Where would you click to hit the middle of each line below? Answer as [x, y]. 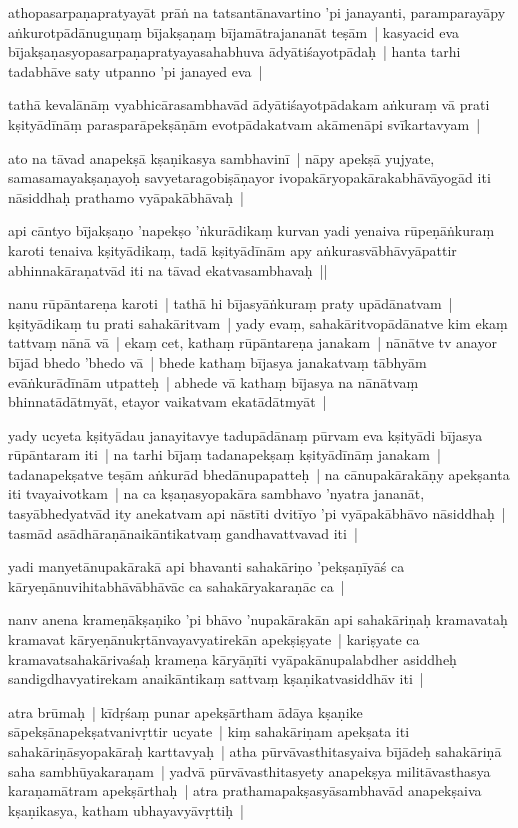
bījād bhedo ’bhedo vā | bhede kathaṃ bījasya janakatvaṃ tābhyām [217, 361]
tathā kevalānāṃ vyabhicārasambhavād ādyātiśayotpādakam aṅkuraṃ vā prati [249, 104]
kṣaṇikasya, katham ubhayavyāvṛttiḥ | [126, 809]
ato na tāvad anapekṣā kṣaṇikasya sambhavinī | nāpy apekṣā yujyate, [221, 157]
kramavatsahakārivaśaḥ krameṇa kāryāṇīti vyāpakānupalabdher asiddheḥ [232, 658]
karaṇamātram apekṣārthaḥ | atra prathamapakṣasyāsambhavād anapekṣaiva [245, 790]
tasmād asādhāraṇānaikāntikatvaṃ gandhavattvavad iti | [183, 532]
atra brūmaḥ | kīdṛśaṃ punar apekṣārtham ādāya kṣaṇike [185, 711]
